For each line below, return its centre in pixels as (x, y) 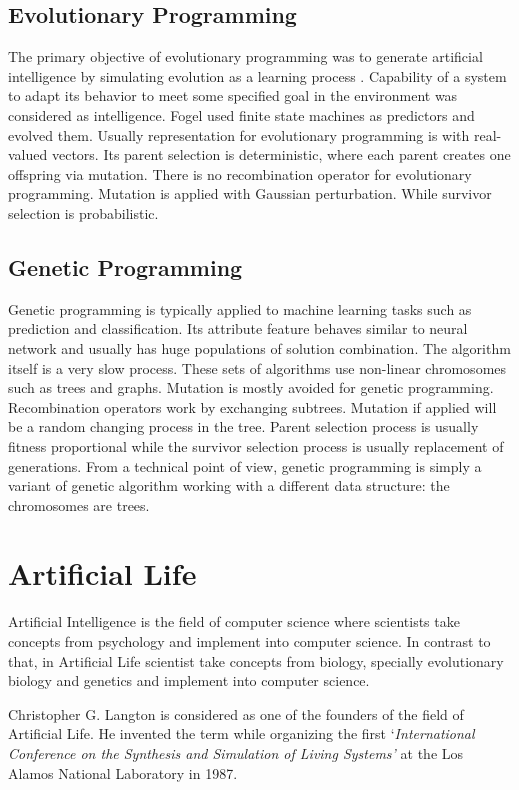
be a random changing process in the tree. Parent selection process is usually (243, 426)
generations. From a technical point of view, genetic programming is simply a (245, 465)
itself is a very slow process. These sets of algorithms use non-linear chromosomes (257, 367)
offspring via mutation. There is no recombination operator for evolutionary (240, 173)
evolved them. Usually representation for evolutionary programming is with (239, 134)
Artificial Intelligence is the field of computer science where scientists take (234, 621)
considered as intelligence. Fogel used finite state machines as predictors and (241, 114)
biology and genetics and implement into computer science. (189, 680)
